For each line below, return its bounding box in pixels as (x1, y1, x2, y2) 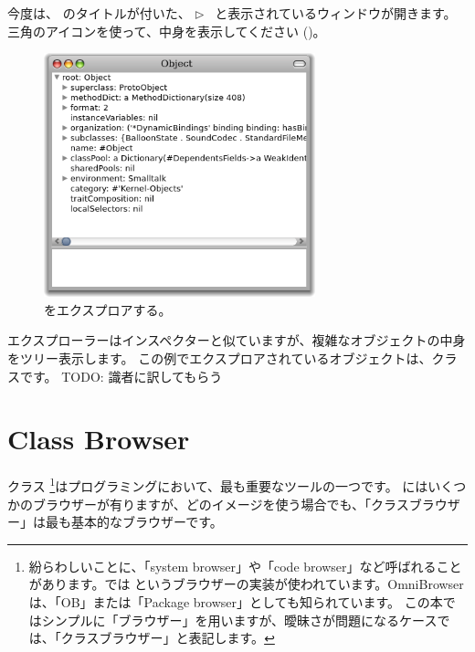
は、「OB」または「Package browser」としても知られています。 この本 (28, 592, 443, 611)
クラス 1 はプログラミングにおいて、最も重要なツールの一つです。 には (7, 474, 428, 495)
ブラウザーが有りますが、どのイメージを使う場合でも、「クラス (32, 494, 409, 513)
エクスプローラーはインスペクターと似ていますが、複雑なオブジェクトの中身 (7, 331, 466, 350)
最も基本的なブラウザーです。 (45, 512, 223, 531)
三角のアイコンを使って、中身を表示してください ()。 (7, 21, 326, 40)
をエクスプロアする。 (44, 300, 172, 319)
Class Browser (7, 420, 190, 457)
